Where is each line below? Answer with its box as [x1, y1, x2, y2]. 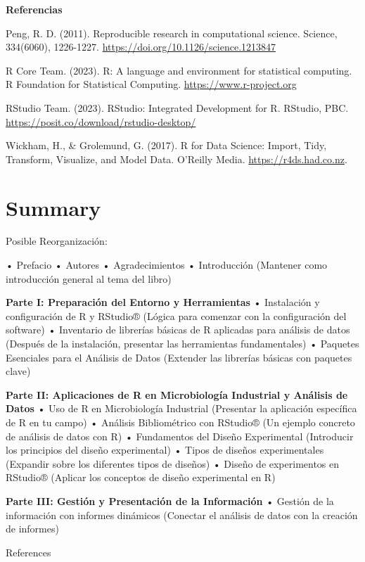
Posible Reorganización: [6, 234, 108, 248]
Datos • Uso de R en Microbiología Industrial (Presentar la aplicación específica [6, 401, 357, 416]
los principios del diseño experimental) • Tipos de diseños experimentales [6, 442, 324, 457]
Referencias [6, 2, 63, 16]
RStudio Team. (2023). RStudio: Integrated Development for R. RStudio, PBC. [6, 100, 349, 115]
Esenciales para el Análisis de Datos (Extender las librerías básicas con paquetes [6, 350, 352, 364]
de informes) [6, 521, 59, 536]
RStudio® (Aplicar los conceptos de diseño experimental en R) [6, 470, 276, 485]
